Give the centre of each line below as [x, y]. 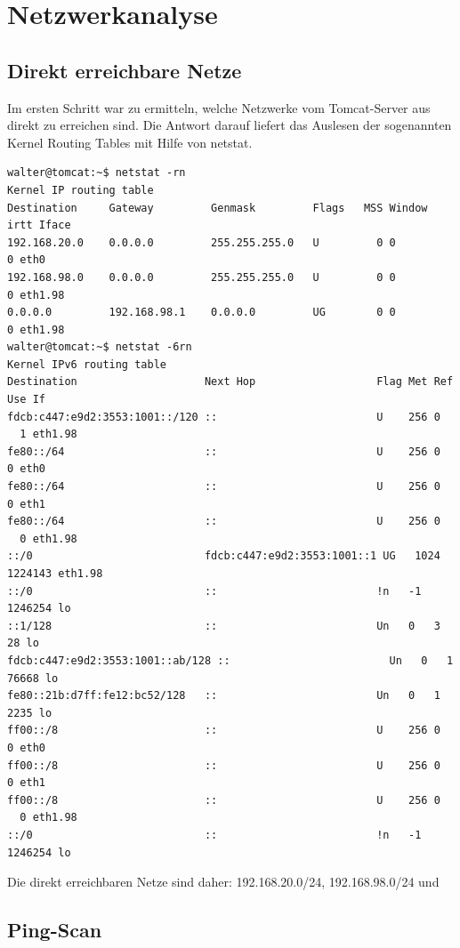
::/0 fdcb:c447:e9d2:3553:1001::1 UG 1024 [224, 556]
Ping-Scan [55, 930]
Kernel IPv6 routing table [87, 364]
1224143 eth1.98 [55, 574]
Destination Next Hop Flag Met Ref [230, 382]
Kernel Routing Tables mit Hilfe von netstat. [130, 142]
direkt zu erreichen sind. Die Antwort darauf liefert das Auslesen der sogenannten [230, 125]
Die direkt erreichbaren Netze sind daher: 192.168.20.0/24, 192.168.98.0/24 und [223, 882]
